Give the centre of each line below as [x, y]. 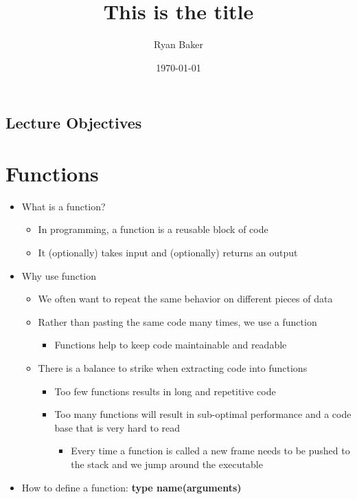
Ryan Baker [178, 44]
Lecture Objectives [74, 123]
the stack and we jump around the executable [167, 464]
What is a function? [64, 206]
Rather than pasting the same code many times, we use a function [177, 321]
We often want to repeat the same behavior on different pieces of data [185, 299]
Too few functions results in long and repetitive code [165, 391]
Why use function [59, 275]
